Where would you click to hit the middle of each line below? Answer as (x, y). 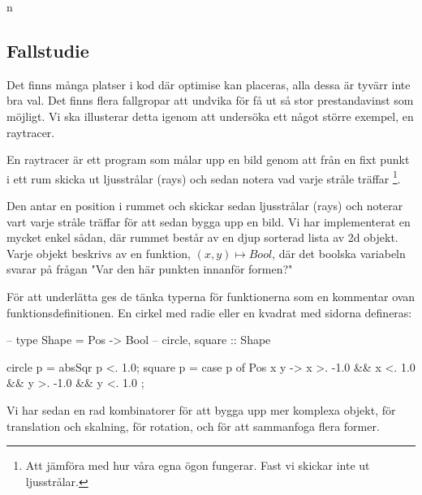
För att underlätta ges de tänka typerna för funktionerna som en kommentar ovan (211, 296)
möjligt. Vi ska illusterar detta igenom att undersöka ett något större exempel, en (210, 116)
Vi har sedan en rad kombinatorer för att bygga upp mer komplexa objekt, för (201, 409)
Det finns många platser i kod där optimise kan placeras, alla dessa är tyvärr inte (209, 84)
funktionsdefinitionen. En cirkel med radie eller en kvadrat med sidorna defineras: (209, 312)
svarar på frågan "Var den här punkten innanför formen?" (150, 269)
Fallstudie (48, 50)
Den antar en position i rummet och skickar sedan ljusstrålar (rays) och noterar (205, 206)
